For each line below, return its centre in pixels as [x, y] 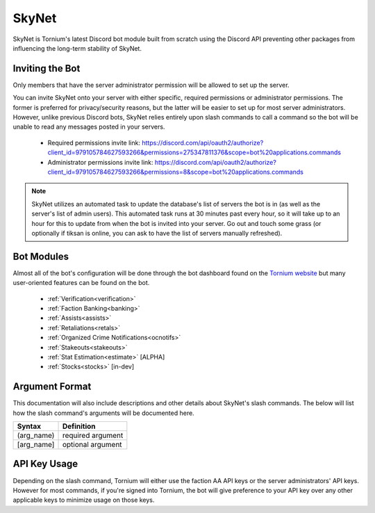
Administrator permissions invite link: [100, 162]
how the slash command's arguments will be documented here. [103, 413]
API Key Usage [45, 464]
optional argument [92, 445]
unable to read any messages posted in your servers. [89, 127]
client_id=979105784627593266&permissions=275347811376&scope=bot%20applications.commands [194, 152]
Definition [79, 426]
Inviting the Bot [47, 68]
